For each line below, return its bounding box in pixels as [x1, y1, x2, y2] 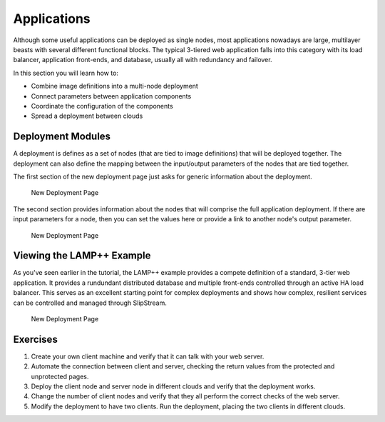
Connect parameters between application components [31, 91, 192, 100]
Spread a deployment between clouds [31, 111, 143, 121]
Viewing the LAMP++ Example [13, 250, 151, 262]
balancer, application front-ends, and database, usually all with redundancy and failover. [13, 56, 272, 64]
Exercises [13, 333, 58, 346]
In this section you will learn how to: [13, 69, 119, 77]
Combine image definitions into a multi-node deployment [31, 82, 199, 91]
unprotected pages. [31, 372, 89, 381]
